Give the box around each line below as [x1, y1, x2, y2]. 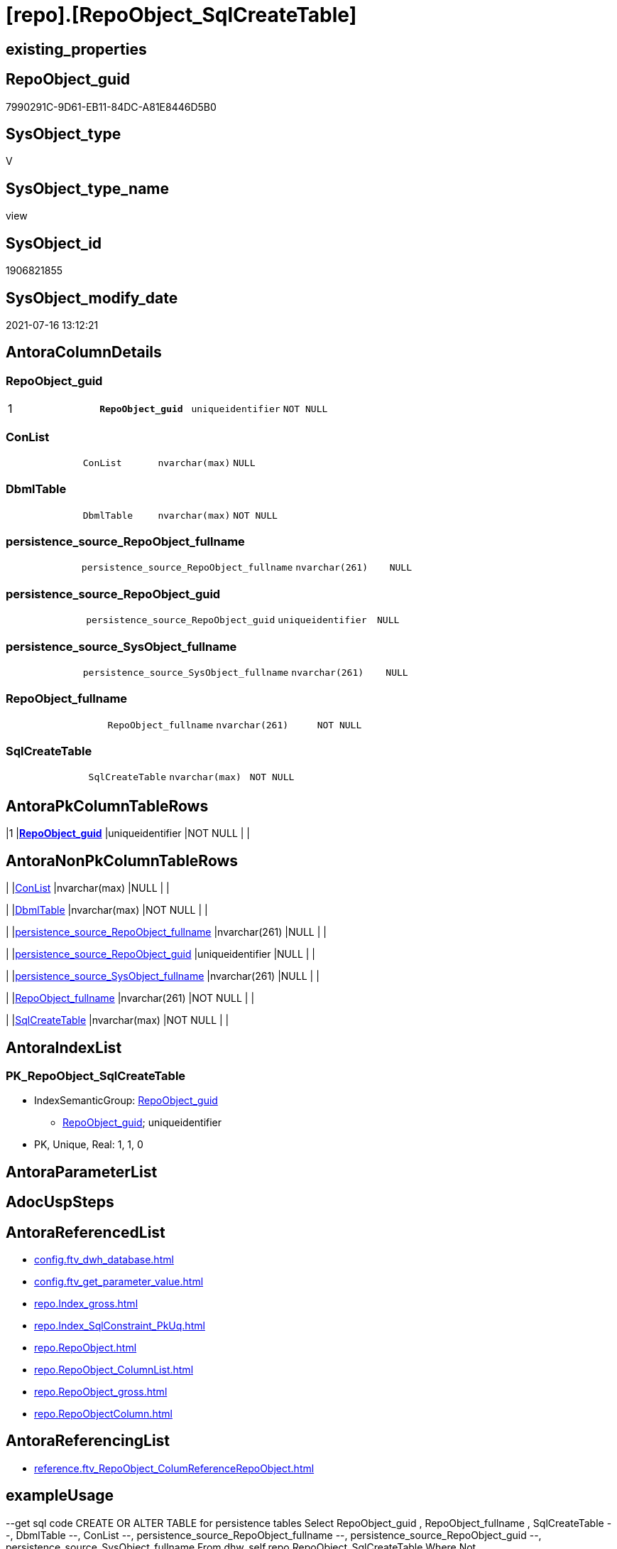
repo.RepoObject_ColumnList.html [34, 1364, 194, 1376]
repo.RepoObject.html [34, 1342, 137, 1354]
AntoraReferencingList [6, 1432, 170, 1450]
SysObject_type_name [6, 179, 170, 198]
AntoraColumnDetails [6, 343, 162, 362]
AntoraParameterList [6, 1162, 158, 1181]
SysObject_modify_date [6, 288, 178, 307]
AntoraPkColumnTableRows [6, 797, 209, 815]
